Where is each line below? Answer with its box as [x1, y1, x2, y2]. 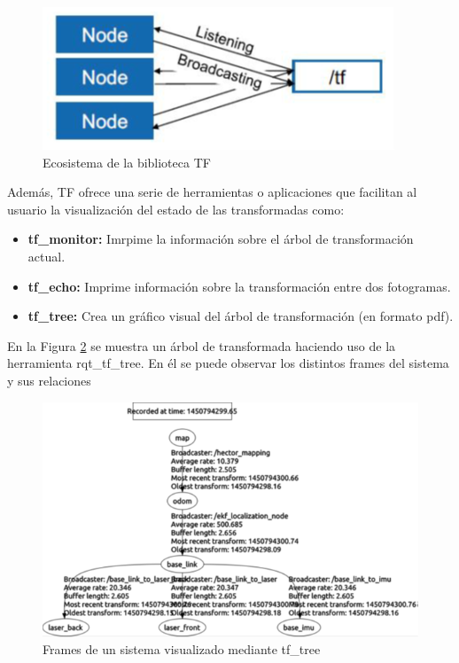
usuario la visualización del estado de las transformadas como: [7, 199, 345, 218]
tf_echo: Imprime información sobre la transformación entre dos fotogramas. [27, 277, 451, 295]
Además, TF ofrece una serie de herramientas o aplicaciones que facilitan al [7, 183, 417, 201]
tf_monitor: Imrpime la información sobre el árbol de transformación [27, 230, 414, 248]
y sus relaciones [7, 370, 91, 389]
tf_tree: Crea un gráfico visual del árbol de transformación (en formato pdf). [27, 307, 454, 325]
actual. [27, 246, 66, 265]
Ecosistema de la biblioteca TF [43, 152, 211, 171]
